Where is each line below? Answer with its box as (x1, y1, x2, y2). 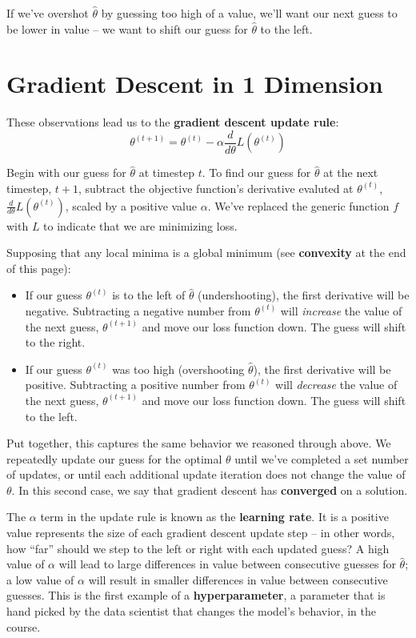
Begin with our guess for (6, 164, 126, 181)
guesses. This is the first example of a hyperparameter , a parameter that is (6, 587, 386, 604)
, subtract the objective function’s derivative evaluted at (78, 179, 354, 196)
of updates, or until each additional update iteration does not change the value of (6, 466, 406, 483)
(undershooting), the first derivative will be (198, 287, 410, 303)
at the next (323, 164, 378, 181)
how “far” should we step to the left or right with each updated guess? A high (6, 540, 390, 556)
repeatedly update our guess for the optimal (6, 450, 222, 467)
